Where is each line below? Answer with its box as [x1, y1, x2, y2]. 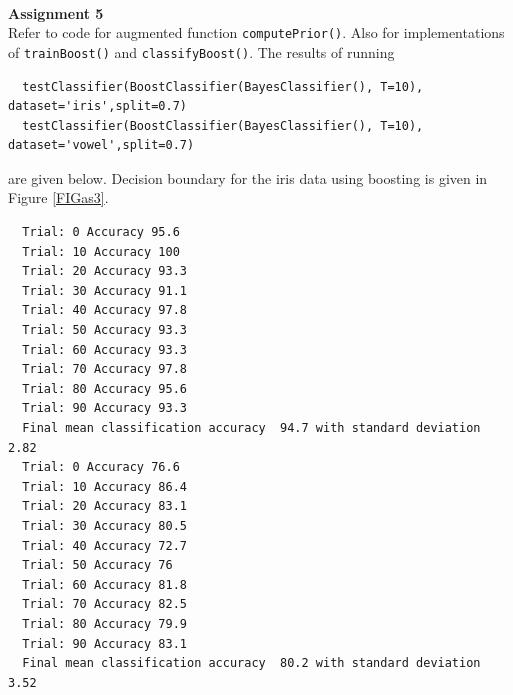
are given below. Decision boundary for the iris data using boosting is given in [8, 167, 488, 188]
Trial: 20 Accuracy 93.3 [22, 264, 187, 279]
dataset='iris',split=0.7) [8, 99, 187, 114]
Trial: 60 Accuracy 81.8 [22, 577, 187, 592]
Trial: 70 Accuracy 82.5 [22, 597, 187, 612]
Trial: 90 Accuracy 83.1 [22, 636, 187, 651]
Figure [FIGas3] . [8, 187, 109, 208]
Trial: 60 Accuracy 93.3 [22, 342, 187, 357]
